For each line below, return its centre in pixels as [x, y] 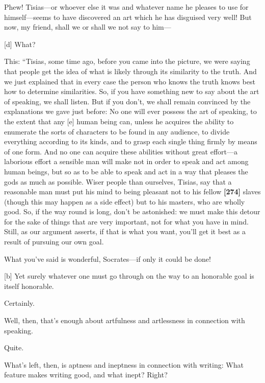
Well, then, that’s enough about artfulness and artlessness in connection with [125, 320]
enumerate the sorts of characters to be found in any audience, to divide [117, 131]
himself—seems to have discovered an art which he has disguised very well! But [128, 17]
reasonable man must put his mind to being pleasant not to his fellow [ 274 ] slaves [132, 191]
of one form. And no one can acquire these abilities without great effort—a [121, 151]
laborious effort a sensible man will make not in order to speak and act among [126, 161]
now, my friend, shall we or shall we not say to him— [88, 27]
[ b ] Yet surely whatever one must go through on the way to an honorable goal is [129, 276]
